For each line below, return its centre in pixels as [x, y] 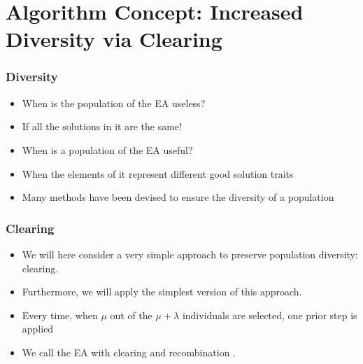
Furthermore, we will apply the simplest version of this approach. [162, 292]
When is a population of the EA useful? [107, 149]
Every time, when [60, 315]
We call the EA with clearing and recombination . [129, 352]
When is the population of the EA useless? [114, 103]
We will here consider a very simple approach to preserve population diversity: [190, 254]
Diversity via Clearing [114, 39]
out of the [131, 315]
